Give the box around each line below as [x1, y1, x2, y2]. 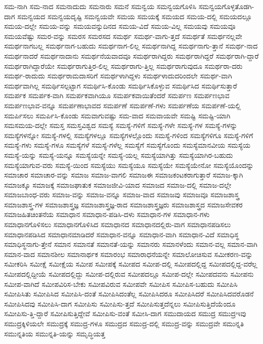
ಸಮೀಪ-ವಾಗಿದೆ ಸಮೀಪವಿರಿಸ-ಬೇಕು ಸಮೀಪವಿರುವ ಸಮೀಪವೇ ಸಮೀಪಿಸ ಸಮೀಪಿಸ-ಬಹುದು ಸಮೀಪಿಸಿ [4, 278, 238, 289]
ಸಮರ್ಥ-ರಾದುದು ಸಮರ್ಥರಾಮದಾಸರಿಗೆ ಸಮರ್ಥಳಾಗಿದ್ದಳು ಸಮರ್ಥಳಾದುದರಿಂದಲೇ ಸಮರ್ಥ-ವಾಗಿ [4, 70, 232, 81]
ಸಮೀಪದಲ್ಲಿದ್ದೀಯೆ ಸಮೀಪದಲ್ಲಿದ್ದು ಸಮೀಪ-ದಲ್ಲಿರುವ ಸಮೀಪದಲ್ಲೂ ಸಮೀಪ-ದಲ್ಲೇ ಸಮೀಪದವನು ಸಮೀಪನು [4, 269, 254, 279]
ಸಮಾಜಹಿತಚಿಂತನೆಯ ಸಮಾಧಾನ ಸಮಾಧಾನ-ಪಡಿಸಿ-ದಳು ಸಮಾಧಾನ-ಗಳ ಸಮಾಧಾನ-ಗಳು [4, 209, 210, 220]
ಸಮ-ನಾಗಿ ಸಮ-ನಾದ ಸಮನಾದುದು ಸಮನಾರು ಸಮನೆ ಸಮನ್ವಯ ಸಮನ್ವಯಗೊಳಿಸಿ [4, 1, 197, 11]
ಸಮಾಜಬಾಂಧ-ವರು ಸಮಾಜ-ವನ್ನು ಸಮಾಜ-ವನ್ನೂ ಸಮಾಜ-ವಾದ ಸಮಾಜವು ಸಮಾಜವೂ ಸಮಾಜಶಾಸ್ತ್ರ [4, 189, 239, 200]
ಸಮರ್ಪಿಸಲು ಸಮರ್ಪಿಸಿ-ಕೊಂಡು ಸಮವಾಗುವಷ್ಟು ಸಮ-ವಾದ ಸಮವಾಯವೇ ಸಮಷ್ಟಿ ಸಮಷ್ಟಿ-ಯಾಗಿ [4, 110, 231, 120]
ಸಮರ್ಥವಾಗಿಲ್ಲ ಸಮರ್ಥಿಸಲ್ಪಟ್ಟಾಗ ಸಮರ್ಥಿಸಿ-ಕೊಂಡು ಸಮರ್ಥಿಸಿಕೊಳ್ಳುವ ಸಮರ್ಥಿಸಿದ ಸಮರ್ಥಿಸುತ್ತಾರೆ [4, 80, 237, 91]
